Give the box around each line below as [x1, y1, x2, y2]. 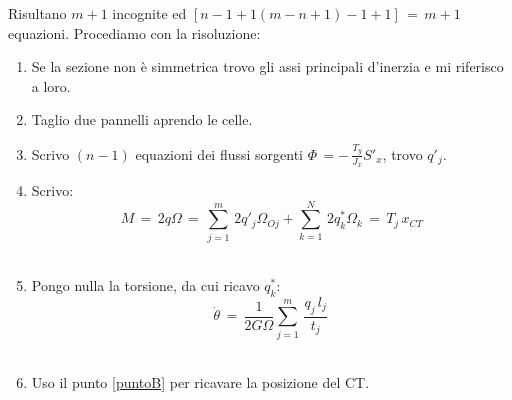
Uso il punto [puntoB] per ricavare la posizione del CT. [31, 372, 370, 393]
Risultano [8, 3, 67, 23]
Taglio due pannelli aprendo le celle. [31, 109, 253, 130]
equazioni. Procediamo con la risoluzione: [8, 22, 261, 43]
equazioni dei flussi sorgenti [135, 143, 304, 164]
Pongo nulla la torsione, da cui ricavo [31, 275, 260, 296]
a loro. [31, 75, 71, 96]
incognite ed [112, 3, 187, 23]
